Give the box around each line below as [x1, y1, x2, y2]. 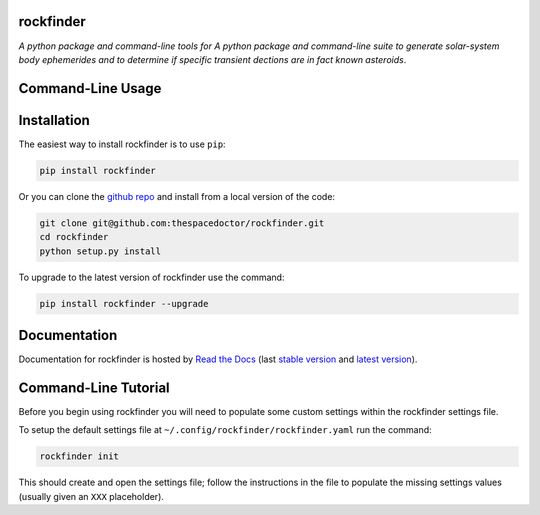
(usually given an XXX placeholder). [18, 490, 165, 502]
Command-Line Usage [18, 80, 162, 97]
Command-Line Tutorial [18, 379, 170, 396]
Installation [18, 111, 90, 129]
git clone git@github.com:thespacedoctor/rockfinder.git [39, 217, 325, 229]
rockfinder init [39, 451, 120, 462]
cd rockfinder [39, 231, 109, 243]
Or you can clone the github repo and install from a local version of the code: [18, 190, 335, 202]
